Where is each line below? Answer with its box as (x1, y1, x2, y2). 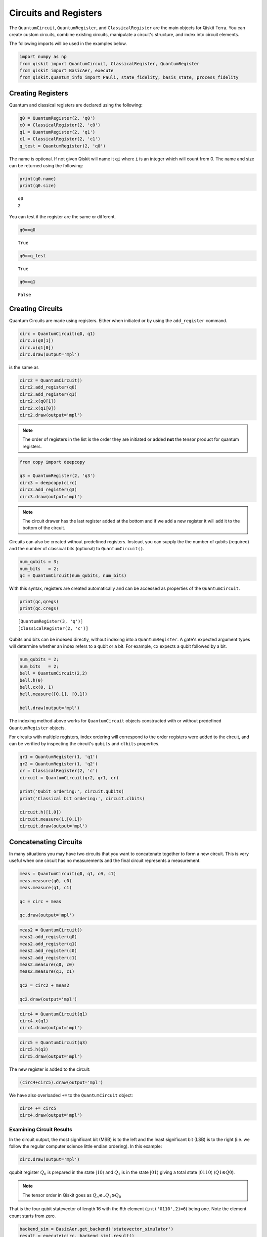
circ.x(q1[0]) (19, 344, 54, 350)
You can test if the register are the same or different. (9, 214, 116, 220)
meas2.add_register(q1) (19, 941, 78, 947)
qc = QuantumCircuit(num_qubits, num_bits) (19, 572, 127, 578)
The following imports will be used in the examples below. (9, 41, 127, 47)
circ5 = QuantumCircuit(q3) (19, 1040, 88, 1045)
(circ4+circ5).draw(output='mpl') (19, 1079, 103, 1085)
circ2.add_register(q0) (19, 384, 78, 390)
